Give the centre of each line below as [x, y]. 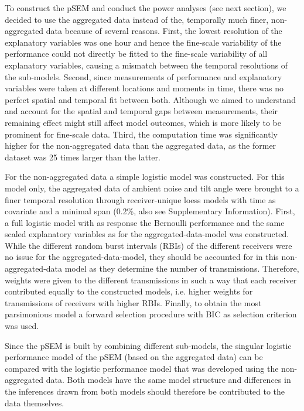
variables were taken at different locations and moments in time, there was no [144, 88]
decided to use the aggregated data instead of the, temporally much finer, [137, 19]
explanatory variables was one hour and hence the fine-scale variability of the [143, 42]
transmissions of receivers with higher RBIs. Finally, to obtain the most [133, 302]
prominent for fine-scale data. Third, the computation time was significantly [141, 134]
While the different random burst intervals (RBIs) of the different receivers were [148, 245]
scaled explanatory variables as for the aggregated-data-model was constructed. [147, 234]
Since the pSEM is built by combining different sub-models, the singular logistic [148, 345]
